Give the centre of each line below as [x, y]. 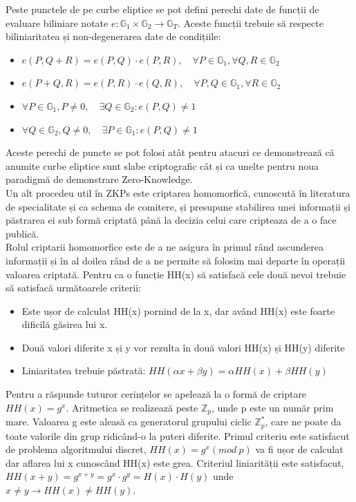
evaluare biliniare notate [57, 22]
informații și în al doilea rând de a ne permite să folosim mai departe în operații [176, 260]
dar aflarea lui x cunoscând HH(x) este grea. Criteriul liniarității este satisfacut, [175, 462]
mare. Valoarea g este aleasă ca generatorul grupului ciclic [129, 422]
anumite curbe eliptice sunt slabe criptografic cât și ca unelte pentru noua [162, 165]
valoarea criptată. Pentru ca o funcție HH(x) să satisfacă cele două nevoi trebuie [176, 274]
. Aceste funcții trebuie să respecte [250, 22]
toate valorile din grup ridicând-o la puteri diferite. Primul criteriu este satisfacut [178, 435]
